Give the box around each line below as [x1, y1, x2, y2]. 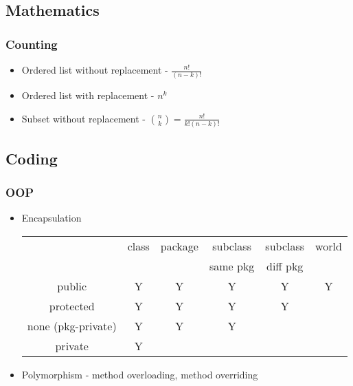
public [57, 277, 87, 294]
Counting [5, 35, 58, 52]
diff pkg [266, 257, 304, 274]
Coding [5, 147, 58, 169]
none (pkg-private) [27, 317, 117, 334]
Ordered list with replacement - [21, 88, 155, 103]
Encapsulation [21, 211, 82, 225]
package [160, 237, 198, 254]
